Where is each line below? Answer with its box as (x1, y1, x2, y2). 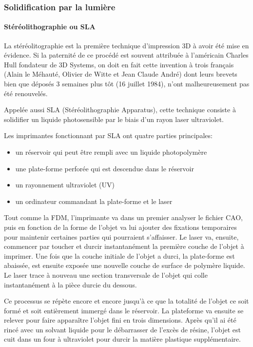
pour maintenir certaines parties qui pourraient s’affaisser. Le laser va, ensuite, (4, 231, 239, 242)
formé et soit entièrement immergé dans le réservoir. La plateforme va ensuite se (4, 305, 244, 315)
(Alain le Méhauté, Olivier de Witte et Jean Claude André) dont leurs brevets (4, 69, 237, 79)
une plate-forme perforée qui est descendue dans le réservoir (15, 163, 194, 173)
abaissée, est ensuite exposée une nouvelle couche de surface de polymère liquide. (4, 260, 245, 270)
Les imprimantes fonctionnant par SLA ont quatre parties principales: (4, 130, 213, 141)
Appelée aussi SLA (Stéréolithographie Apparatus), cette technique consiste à (4, 104, 236, 115)
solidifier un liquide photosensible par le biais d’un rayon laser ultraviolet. (4, 114, 224, 124)
